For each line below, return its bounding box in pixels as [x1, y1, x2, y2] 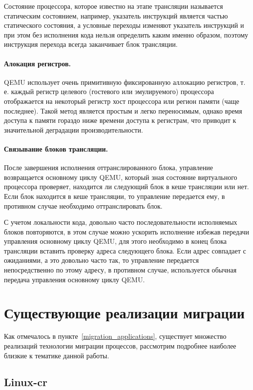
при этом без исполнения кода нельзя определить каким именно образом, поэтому [4, 29, 249, 39]
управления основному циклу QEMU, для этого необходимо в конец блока [4, 236, 227, 246]
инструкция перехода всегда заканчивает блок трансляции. [4, 39, 178, 49]
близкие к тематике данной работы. [4, 350, 109, 360]
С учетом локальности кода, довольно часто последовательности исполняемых [4, 217, 237, 227]
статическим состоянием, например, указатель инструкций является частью [4, 10, 228, 20]
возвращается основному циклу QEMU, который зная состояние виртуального [4, 172, 237, 182]
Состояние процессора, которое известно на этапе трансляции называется [4, 1, 223, 11]
